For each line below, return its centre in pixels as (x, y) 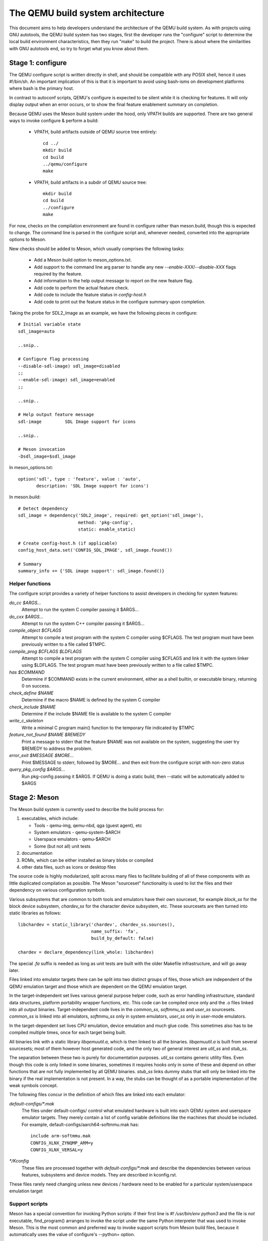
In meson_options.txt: (31, 468)
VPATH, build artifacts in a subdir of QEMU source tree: (91, 182)
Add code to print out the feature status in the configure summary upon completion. (120, 302)
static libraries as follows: (35, 913)
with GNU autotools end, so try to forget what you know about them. (79, 48)
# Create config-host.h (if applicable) (68, 543)
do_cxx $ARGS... (26, 617)
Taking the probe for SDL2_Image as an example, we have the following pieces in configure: (103, 313)
